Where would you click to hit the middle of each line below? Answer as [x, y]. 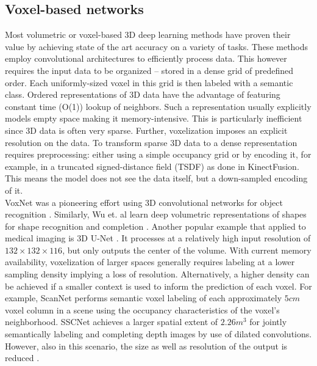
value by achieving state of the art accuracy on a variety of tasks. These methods [157, 46]
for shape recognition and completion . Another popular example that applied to [155, 226]
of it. [14, 190]
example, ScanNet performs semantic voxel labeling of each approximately [144, 298]
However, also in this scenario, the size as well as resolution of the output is [146, 346]
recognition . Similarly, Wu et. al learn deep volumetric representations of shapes [156, 214]
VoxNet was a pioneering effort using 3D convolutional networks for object [144, 202]
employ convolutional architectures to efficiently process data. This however [146, 58]
